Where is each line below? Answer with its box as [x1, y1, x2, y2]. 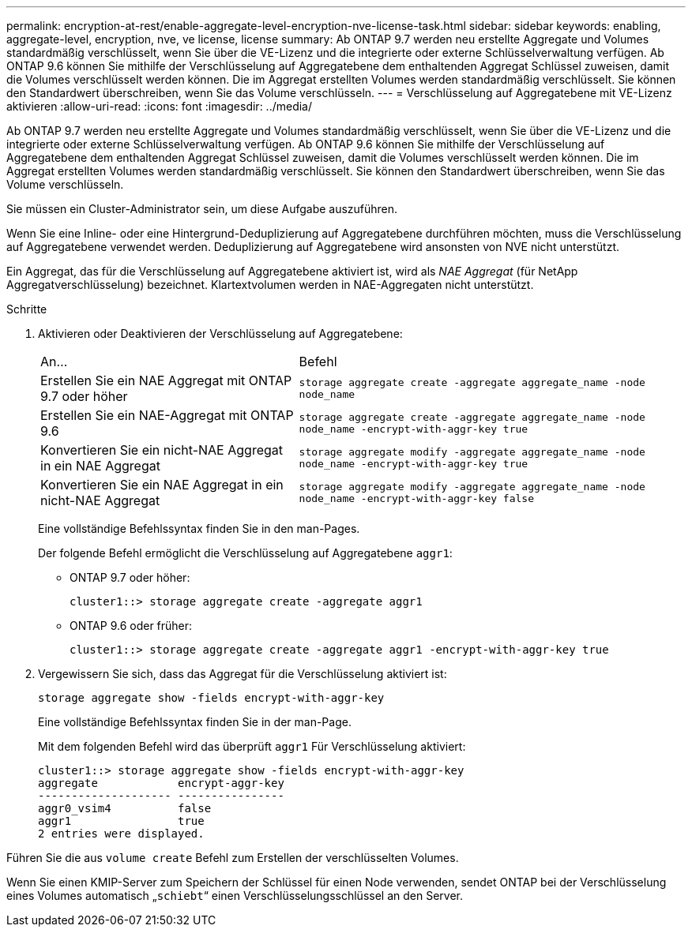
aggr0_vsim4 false [38, 802, 212, 815]
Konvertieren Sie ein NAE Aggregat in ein [40, 477, 284, 493]
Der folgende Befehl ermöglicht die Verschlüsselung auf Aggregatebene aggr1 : [38, 546, 453, 560]
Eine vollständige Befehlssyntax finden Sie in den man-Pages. [38, 522, 360, 535]
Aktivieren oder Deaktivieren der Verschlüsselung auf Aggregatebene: [38, 327, 403, 340]
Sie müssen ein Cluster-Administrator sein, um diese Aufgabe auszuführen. [6, 202, 398, 215]
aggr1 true [38, 815, 205, 827]
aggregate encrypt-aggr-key [38, 777, 284, 789]
